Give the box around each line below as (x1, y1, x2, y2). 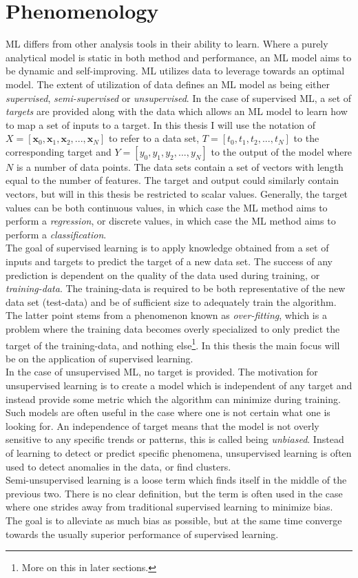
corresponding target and (6, 144, 112, 158)
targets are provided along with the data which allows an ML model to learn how (6, 104, 348, 118)
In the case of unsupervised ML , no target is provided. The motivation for (6, 364, 318, 379)
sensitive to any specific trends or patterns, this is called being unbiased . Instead (6, 432, 344, 446)
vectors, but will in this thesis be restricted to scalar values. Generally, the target (6, 187, 348, 201)
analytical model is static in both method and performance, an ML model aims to (6, 50, 352, 64)
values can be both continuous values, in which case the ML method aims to (6, 200, 328, 214)
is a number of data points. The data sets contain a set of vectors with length (16, 159, 344, 174)
